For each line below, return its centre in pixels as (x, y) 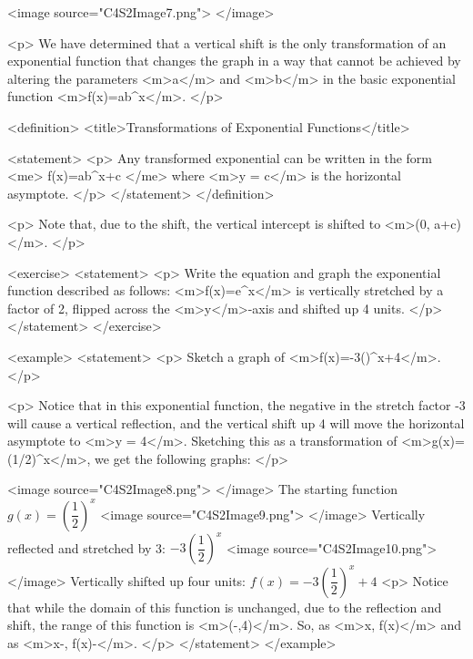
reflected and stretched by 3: (86, 547)
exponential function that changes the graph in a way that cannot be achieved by (234, 61)
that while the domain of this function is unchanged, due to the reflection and (225, 607)
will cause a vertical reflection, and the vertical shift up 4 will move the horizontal (236, 422)
